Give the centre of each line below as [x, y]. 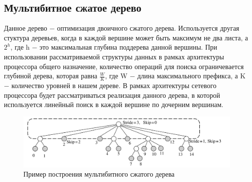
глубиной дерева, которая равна [51, 76]
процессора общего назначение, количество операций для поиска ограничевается [124, 66]
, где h [20, 47]
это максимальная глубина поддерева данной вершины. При [128, 47]
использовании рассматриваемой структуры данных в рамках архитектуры [114, 56]
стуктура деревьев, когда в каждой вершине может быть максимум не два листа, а [126, 37]
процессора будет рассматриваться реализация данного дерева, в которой [112, 95]
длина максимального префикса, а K [191, 76]
